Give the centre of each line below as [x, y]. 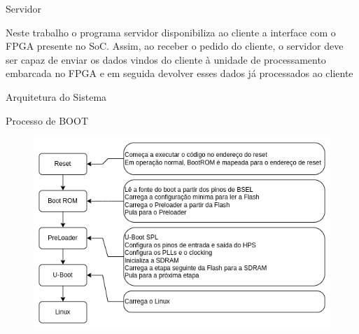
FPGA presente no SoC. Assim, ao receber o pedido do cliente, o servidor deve [175, 46]
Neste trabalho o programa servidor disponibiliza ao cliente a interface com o [171, 32]
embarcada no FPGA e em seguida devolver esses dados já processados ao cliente [179, 73]
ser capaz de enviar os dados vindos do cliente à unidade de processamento [166, 59]
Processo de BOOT [47, 120]
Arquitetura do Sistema [56, 96]
